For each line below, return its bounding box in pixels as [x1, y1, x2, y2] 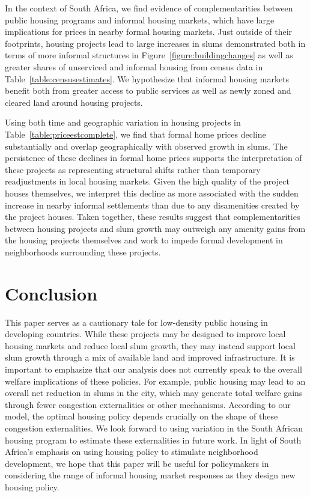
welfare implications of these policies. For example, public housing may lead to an [5, 374, 306, 387]
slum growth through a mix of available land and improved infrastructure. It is [5, 351, 295, 364]
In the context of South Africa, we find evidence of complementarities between [5, 2, 293, 14]
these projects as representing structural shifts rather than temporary [5, 163, 261, 175]
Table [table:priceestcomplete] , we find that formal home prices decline [5, 127, 266, 140]
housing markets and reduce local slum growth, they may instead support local [5, 339, 296, 352]
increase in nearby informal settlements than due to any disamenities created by [5, 198, 300, 211]
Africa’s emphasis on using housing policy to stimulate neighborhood [5, 445, 258, 458]
